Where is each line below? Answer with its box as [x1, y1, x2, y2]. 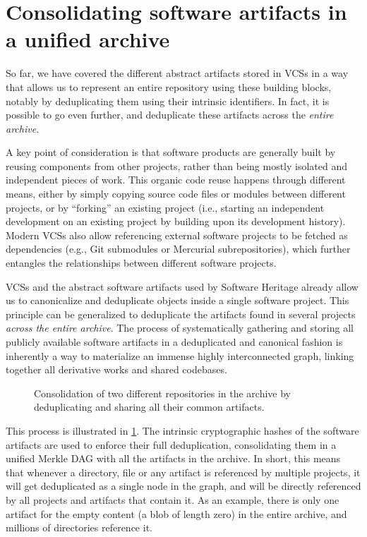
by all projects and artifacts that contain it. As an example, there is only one [6, 492, 339, 507]
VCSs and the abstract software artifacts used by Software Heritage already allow [6, 279, 359, 294]
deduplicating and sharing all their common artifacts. [34, 399, 265, 414]
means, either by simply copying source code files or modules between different [6, 186, 346, 201]
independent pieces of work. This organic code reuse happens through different [6, 172, 346, 187]
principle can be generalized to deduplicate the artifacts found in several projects [6, 306, 356, 321]
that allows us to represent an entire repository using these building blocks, [6, 79, 332, 94]
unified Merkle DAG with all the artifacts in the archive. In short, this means [6, 451, 341, 466]
